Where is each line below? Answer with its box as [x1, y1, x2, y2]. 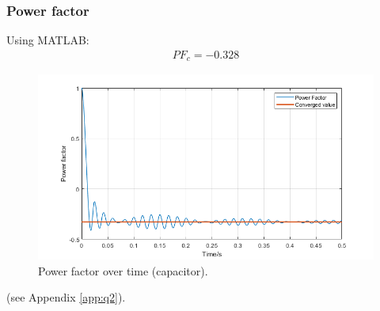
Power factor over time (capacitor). [38, 262, 208, 279]
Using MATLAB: [6, 32, 89, 48]
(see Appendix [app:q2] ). [6, 289, 126, 305]
